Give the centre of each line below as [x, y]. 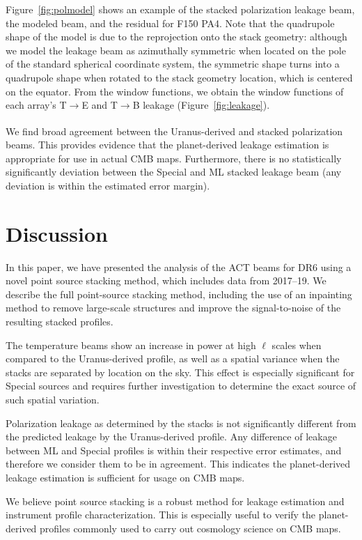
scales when [297, 345]
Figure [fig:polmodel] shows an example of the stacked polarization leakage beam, [180, 9]
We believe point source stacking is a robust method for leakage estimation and [175, 501]
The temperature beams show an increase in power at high [131, 345]
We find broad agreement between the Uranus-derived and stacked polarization [174, 131]
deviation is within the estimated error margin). [108, 185]
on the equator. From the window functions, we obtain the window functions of [175, 91]
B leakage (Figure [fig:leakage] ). [201, 105]
